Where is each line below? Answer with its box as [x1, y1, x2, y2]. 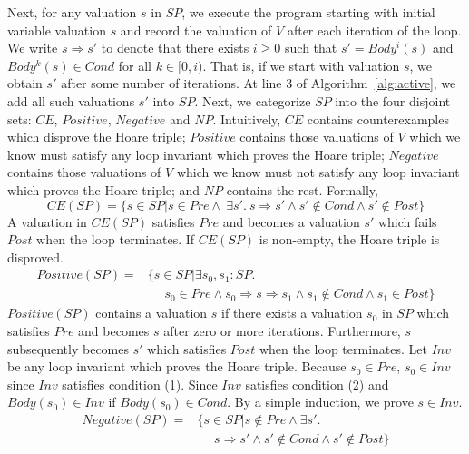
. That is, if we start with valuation [202, 55, 400, 74]
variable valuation [7, 20, 106, 39]
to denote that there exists [101, 38, 249, 57]
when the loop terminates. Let [259, 339, 427, 358]
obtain [7, 74, 43, 93]
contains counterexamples [307, 109, 449, 128]
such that [285, 38, 337, 57]
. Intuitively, [212, 109, 281, 128]
